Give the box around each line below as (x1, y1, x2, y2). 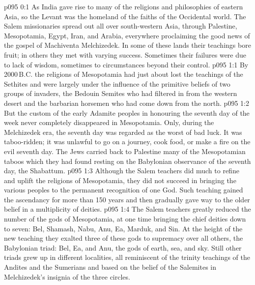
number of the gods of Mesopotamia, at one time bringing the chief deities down (4, 214, 246, 224)
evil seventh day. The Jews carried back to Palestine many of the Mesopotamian (4, 146, 246, 156)
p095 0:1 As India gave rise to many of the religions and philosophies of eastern (4, 1, 243, 11)
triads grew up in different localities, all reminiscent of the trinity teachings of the (4, 252, 251, 262)
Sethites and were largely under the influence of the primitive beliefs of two (4, 78, 230, 89)
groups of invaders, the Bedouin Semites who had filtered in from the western (4, 88, 237, 98)
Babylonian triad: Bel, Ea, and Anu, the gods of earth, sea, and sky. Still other (4, 242, 242, 253)
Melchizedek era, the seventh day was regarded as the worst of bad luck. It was (4, 127, 242, 137)
